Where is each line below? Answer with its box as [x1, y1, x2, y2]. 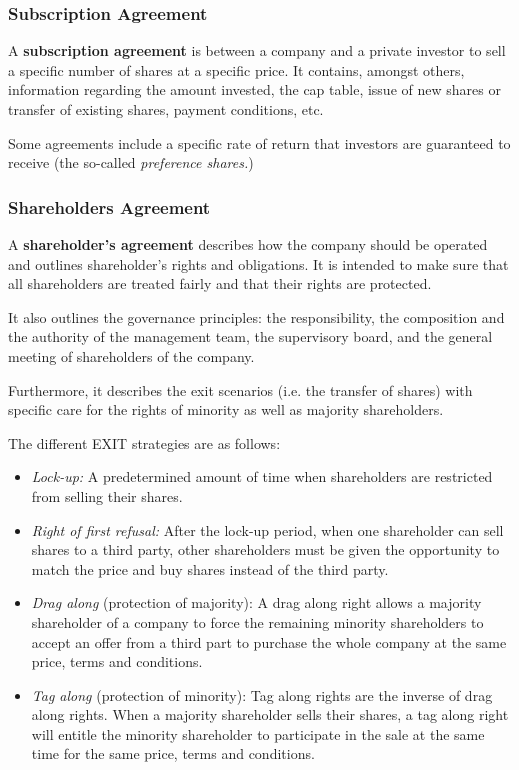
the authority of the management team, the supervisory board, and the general [8, 326, 493, 347]
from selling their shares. [31, 485, 183, 506]
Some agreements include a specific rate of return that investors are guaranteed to [8, 132, 511, 153]
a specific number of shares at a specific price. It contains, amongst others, [8, 59, 465, 80]
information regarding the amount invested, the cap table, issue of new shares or [8, 79, 501, 100]
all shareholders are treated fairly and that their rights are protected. [8, 273, 432, 294]
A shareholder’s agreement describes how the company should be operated [8, 234, 488, 254]
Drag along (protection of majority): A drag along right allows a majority [31, 592, 482, 613]
